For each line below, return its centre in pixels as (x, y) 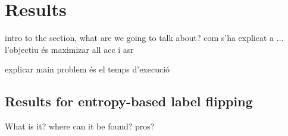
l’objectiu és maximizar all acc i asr (69, 49)
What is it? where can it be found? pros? (80, 126)
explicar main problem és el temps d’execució (87, 69)
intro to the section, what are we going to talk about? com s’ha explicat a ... (144, 38)
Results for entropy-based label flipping (129, 101)
